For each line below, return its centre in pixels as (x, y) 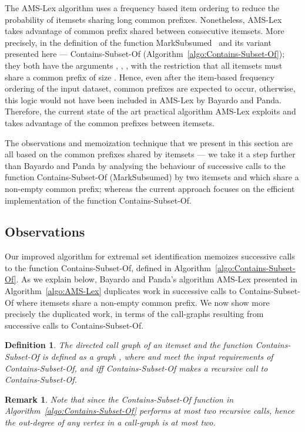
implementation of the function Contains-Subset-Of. (98, 200)
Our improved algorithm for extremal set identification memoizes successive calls (150, 256)
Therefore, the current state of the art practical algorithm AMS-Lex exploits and (150, 111)
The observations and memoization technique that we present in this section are (149, 142)
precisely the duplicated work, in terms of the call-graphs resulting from (134, 314)
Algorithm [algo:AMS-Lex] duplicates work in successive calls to (121, 291)
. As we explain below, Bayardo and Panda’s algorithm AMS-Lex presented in (157, 279)
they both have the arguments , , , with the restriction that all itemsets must (144, 65)
